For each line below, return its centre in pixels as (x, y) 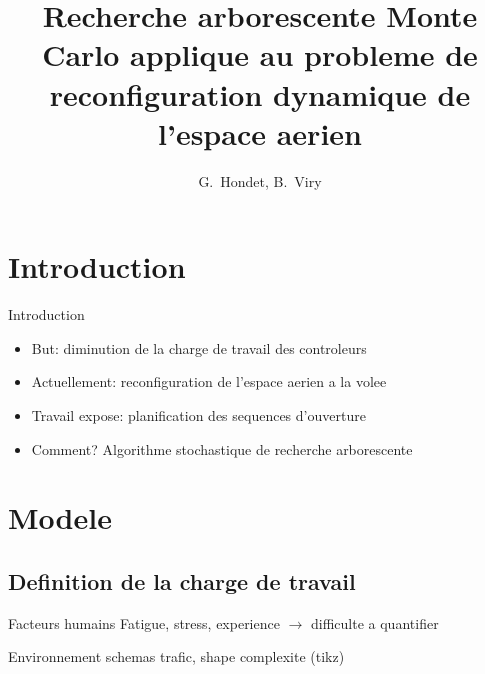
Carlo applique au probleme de (260, 54)
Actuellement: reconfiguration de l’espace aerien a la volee (209, 381)
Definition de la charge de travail (182, 580)
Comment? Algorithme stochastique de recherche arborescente (222, 448)
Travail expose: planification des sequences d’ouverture (198, 415)
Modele (60, 517)
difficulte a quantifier (375, 622)
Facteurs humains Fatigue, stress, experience (144, 622)
